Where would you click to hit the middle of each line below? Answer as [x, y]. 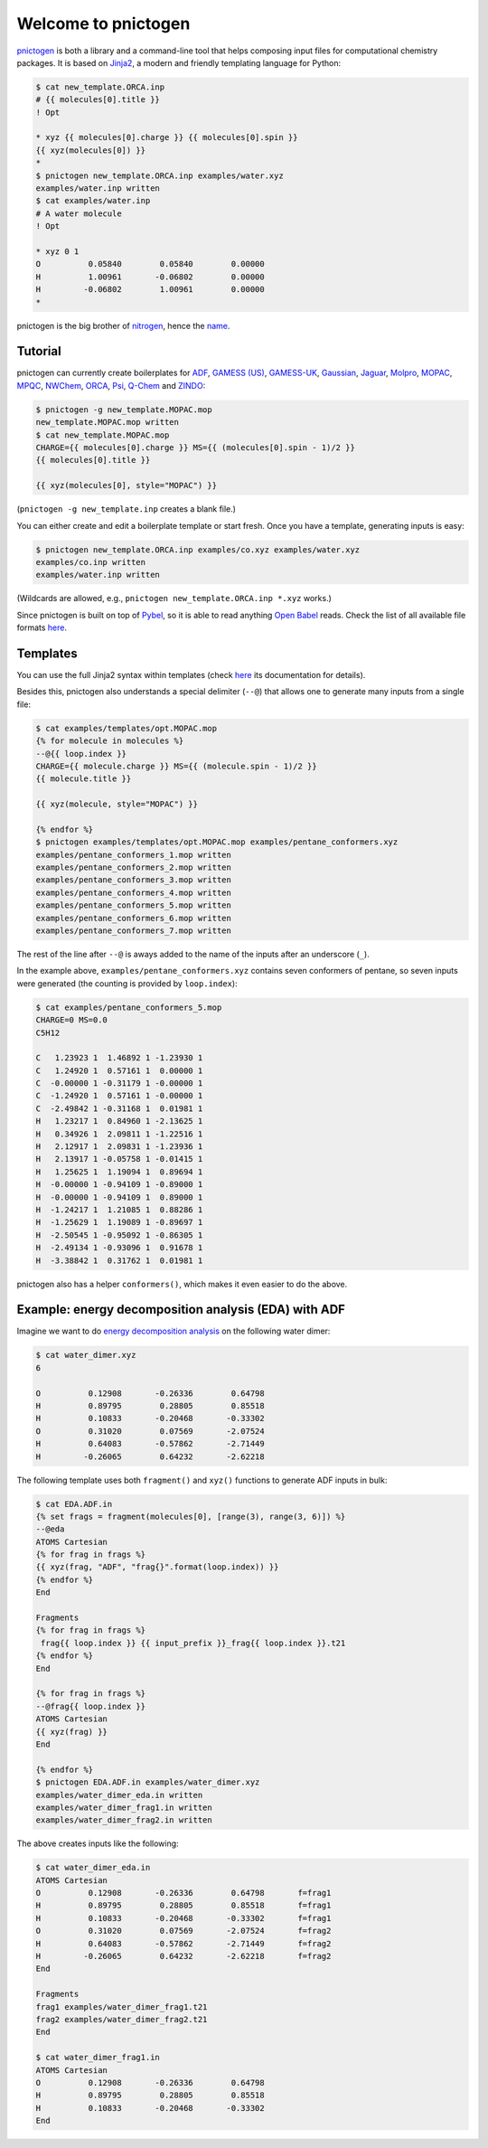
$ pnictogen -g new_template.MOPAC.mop [124, 410]
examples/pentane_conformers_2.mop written [134, 867]
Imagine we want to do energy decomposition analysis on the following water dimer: [174, 1331]
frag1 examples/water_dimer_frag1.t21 [122, 2007]
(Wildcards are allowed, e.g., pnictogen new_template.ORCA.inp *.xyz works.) [174, 598]
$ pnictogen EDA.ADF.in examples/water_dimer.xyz [148, 1782]
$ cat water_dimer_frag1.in [98, 2058]
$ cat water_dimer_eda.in [93, 1868]
